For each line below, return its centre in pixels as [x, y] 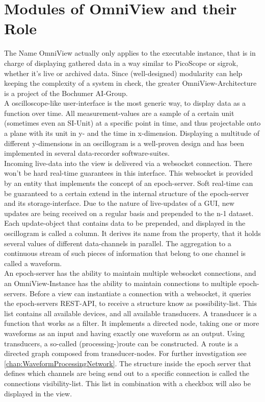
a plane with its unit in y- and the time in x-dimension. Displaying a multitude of [132, 133]
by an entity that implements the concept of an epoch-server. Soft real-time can [129, 183]
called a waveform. [33, 263]
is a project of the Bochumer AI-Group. [66, 93]
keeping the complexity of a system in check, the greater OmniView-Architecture [130, 83]
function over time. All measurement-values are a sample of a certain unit [119, 113]
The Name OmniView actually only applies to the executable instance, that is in [130, 53]
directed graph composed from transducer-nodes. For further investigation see [125, 353]
